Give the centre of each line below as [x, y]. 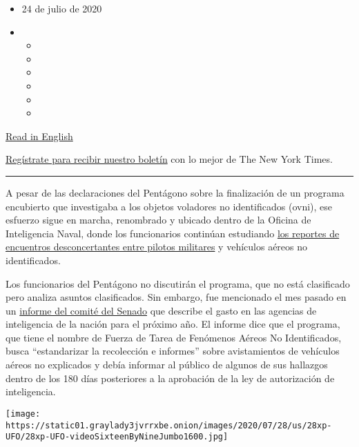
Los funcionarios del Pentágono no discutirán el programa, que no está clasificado [178, 283]
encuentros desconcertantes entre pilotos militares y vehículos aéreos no [157, 247]
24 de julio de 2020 [62, 8]
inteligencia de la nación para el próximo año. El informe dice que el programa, [173, 324]
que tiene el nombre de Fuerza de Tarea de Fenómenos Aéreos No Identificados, [174, 337]
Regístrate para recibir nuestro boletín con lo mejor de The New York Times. [169, 159]
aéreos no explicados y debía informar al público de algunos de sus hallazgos [167, 365]
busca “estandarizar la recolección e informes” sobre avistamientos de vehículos [173, 351]
